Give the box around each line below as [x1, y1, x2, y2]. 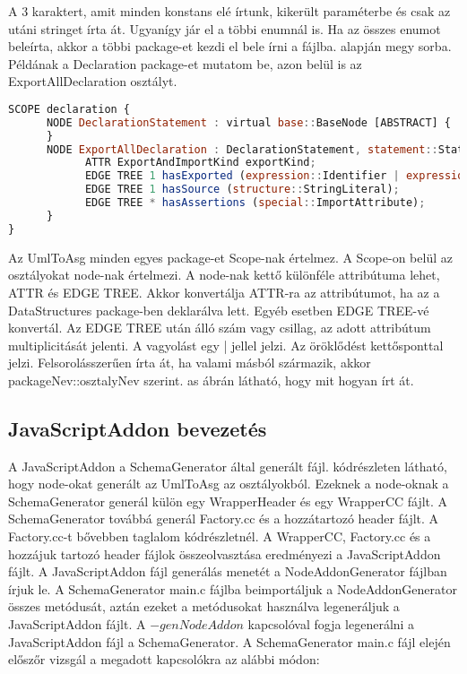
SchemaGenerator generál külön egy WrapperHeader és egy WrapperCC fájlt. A [8, 491, 448, 510]
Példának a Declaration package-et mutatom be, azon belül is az [8, 54, 362, 73]
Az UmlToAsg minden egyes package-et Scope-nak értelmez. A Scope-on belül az [8, 247, 453, 266]
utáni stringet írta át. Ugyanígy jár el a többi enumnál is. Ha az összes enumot [8, 19, 441, 38]
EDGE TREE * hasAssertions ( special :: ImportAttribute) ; [84, 196, 426, 210]
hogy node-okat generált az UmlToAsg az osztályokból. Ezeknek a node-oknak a [8, 474, 449, 493]
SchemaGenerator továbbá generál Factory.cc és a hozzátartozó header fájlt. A [8, 509, 439, 528]
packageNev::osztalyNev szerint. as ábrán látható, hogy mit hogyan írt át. [8, 370, 414, 389]
